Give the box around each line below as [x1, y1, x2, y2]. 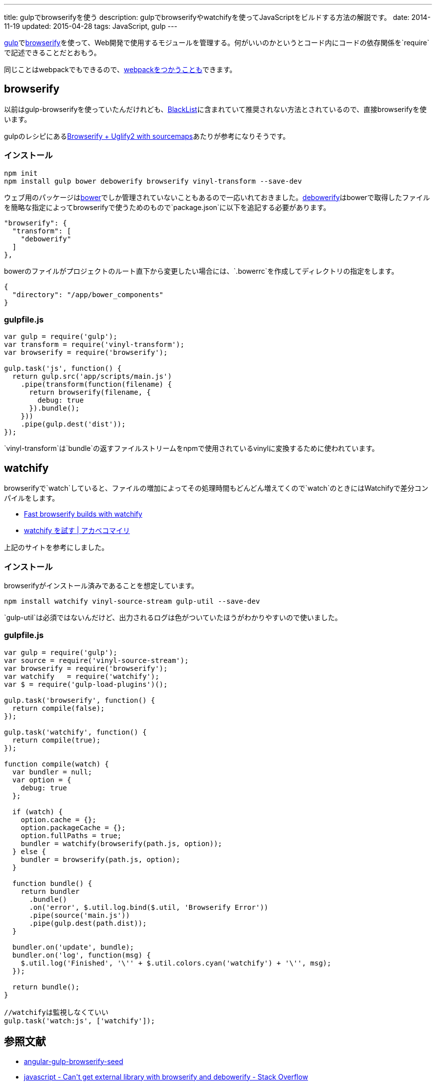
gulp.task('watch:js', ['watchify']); [4, 1016, 155, 1025]
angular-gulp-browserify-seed [24, 1057, 123, 1066]
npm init [4, 169, 38, 177]
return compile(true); [12, 736, 101, 744]
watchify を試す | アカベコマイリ [24, 526, 130, 535]
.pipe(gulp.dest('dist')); [20, 420, 126, 429]
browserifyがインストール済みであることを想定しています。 [4, 581, 199, 590]
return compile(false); [12, 704, 105, 712]
